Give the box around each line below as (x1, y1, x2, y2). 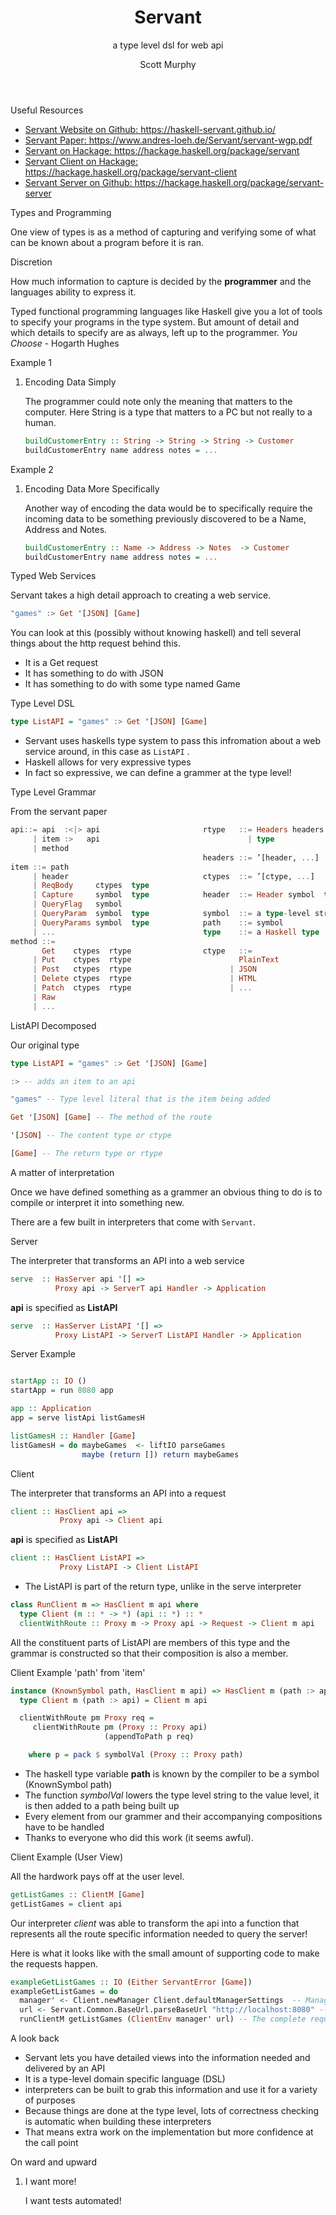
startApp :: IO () (10, 1376, 87, 1386)
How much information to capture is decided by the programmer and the (10, 275, 312, 287)
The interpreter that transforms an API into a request (10, 1487, 227, 1499)
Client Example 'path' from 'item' (10, 1666, 146, 1678)
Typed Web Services (10, 570, 97, 582)
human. (24, 416, 57, 428)
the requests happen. (10, 1957, 99, 1970)
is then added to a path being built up (24, 1799, 180, 1811)
